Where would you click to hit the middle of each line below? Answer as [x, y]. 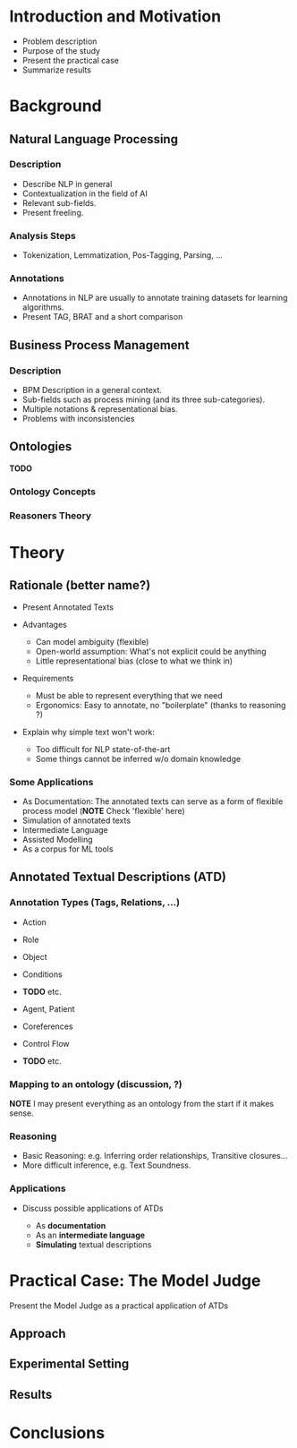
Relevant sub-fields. [59, 202]
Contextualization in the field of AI [85, 193]
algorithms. [43, 307]
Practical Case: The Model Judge [135, 1280]
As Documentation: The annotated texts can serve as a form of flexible [153, 801]
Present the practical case [70, 60]
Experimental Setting [69, 1364]
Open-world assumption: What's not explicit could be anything [151, 651]
